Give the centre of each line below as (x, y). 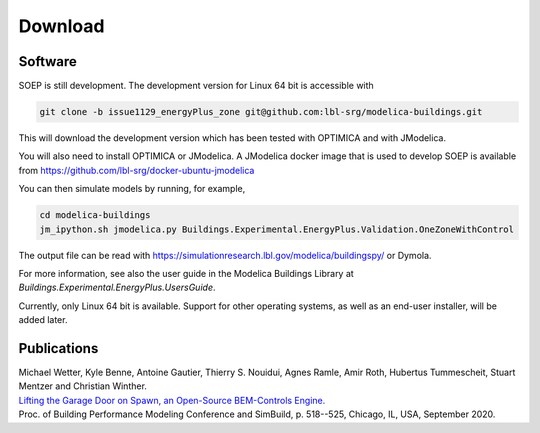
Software (47, 61)
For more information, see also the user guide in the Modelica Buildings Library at (186, 273)
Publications (58, 348)
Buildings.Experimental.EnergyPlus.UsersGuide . (117, 287)
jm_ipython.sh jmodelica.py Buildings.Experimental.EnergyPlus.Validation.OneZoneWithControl (277, 229)
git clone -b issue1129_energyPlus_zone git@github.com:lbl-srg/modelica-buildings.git (261, 112)
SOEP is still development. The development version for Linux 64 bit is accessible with (196, 86)
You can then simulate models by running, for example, (132, 189)
